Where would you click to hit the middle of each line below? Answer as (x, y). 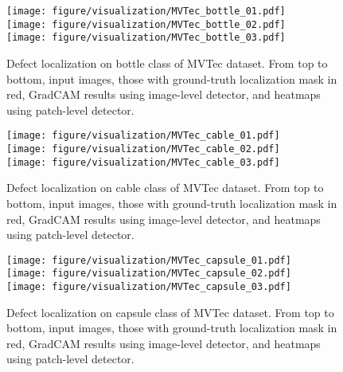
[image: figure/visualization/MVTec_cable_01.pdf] (143, 136)
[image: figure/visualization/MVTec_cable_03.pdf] (143, 162)
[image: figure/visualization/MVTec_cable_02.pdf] (143, 149)
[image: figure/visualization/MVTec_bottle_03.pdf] (146, 38)
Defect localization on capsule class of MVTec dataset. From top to (170, 312)
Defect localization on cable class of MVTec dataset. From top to (165, 188)
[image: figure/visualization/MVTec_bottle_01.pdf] (146, 11)
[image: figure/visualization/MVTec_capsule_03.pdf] (149, 287)
